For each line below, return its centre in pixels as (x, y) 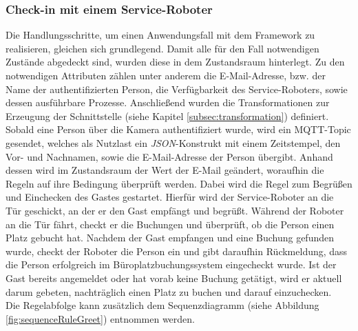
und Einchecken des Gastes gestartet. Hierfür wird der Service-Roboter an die (170, 197)
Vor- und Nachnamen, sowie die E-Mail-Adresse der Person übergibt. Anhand (169, 156)
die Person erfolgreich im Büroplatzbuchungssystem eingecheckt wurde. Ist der (171, 264)
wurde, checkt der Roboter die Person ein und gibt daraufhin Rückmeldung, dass (177, 251)
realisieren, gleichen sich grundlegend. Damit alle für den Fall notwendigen (162, 48)
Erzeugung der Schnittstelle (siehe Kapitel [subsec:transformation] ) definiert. (167, 116)
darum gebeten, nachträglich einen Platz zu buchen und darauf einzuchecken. (169, 291)
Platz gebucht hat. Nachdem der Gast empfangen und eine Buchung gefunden (170, 238)
